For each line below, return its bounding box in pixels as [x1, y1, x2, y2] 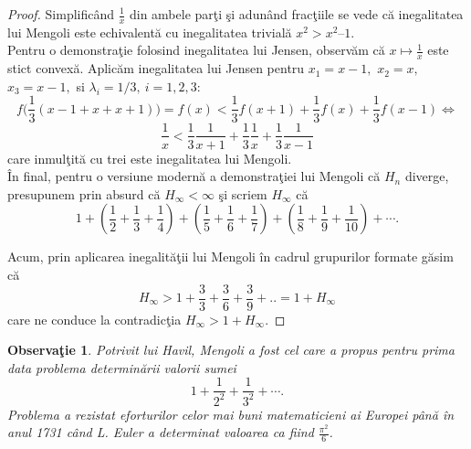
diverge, [404, 166, 449, 186]
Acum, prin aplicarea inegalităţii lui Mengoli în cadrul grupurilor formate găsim [7, 247, 454, 266]
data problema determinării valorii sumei [7, 358, 236, 377]
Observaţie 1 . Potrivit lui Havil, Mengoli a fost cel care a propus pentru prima [7, 340, 455, 359]
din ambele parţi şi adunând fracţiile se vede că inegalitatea [129, 5, 464, 23]
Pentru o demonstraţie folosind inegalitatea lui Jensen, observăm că [7, 40, 385, 59]
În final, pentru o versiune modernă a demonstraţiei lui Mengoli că [7, 166, 381, 186]
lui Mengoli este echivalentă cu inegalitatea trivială [7, 22, 292, 41]
